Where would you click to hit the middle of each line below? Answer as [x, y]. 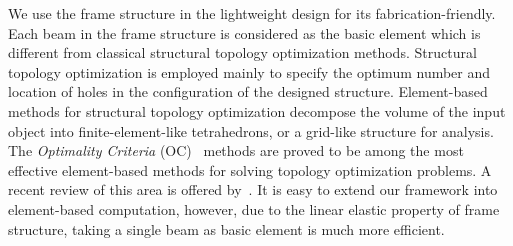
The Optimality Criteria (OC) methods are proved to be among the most [236, 150]
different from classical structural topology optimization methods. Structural [242, 52]
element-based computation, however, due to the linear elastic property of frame [254, 208]
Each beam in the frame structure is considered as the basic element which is [244, 32]
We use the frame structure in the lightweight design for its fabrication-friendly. [252, 13]
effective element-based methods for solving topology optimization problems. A [250, 169]
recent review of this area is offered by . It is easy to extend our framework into [253, 189]
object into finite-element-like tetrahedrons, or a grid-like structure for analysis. [251, 130]
